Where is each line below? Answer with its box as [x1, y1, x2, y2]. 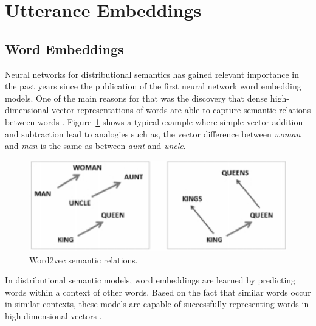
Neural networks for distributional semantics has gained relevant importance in [5, 68, 300, 80]
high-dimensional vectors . [5, 309, 102, 322]
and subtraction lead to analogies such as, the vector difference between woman [5, 127, 301, 140]
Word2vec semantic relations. [29, 253, 138, 266]
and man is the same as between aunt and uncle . [5, 139, 186, 152]
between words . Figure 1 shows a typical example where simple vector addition [5, 115, 303, 128]
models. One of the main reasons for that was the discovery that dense [5, 91, 268, 104]
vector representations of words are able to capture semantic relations [52, 103, 311, 116]
